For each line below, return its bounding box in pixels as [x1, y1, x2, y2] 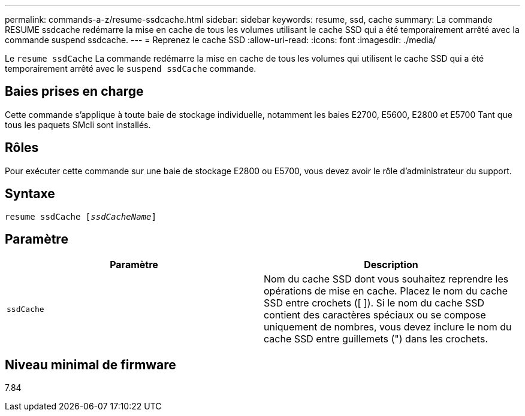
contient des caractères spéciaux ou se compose [264, 309, 486, 321]
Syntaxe [5, 186, 55, 202]
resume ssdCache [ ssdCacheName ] [5, 211, 156, 221]
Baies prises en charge [5, 84, 144, 99]
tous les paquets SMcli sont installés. [5, 119, 151, 130]
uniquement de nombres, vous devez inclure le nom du [264, 321, 512, 333]
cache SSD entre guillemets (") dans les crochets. [264, 333, 488, 345]
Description [364, 259, 418, 271]
